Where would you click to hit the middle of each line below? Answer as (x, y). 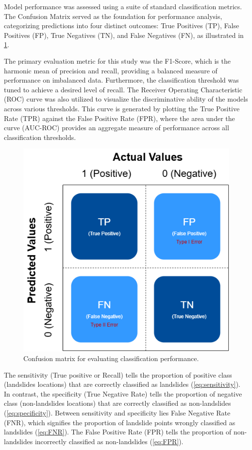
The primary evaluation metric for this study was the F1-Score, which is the (117, 61)
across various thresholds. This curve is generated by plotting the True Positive (122, 108)
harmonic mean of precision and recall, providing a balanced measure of (111, 70)
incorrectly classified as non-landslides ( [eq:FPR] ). (109, 441)
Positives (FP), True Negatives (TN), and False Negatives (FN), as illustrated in (124, 35)
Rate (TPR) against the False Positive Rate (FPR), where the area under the (119, 118)
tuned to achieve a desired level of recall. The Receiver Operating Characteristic (123, 89)
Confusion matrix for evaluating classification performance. (111, 358)
